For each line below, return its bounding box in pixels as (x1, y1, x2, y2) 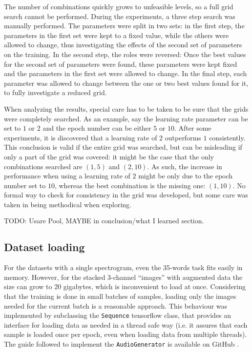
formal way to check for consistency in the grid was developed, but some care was (4, 190, 248, 200)
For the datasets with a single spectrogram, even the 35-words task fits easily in (4, 262, 243, 273)
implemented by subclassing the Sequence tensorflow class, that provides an (4, 310, 231, 320)
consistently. (209, 132, 246, 142)
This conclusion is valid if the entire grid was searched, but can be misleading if (4, 142, 242, 152)
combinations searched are (4, 161, 83, 171)
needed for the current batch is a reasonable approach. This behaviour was (4, 300, 228, 311)
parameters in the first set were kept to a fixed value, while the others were (4, 30, 229, 40)
